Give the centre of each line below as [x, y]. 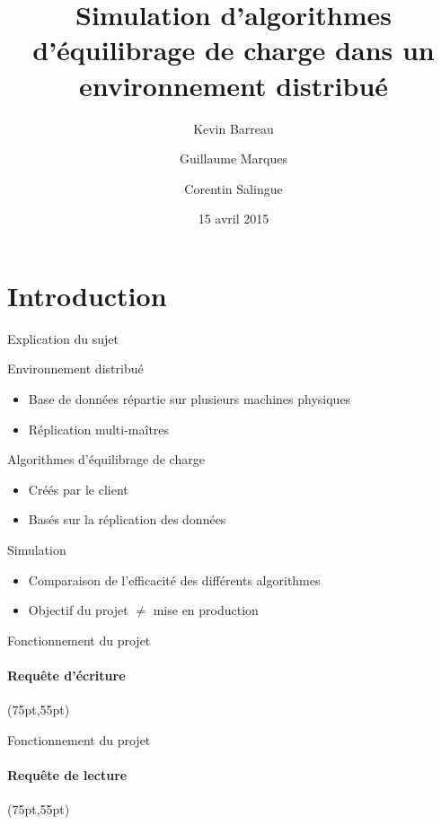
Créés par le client [78, 489]
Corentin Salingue [234, 188]
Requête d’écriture [66, 675]
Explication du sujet [63, 338]
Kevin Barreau [234, 128]
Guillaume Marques [233, 158]
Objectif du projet [78, 610]
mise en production [206, 610]
